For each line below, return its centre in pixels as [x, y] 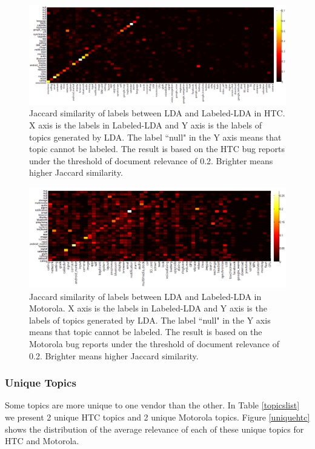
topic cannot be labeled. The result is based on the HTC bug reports [157, 149]
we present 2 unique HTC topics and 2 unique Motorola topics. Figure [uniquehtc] [157, 417]
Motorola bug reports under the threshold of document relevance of [154, 343]
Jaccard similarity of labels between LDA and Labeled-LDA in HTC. [157, 113]
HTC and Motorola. [42, 441]
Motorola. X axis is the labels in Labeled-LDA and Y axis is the [148, 308]
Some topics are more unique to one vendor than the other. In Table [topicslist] [152, 405]
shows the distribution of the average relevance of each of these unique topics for [154, 429]
